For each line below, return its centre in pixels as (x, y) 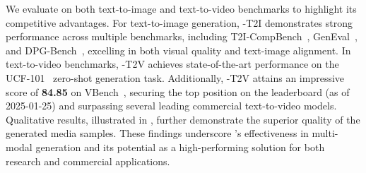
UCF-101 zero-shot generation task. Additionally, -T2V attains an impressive (175, 77)
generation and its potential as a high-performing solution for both (180, 147)
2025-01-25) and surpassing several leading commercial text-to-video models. (171, 106)
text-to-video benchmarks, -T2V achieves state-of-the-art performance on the (172, 64)
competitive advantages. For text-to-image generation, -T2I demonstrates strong (179, 22)
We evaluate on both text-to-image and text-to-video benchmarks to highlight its (181, 8)
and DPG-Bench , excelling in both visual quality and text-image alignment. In (178, 50)
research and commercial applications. (88, 161)
